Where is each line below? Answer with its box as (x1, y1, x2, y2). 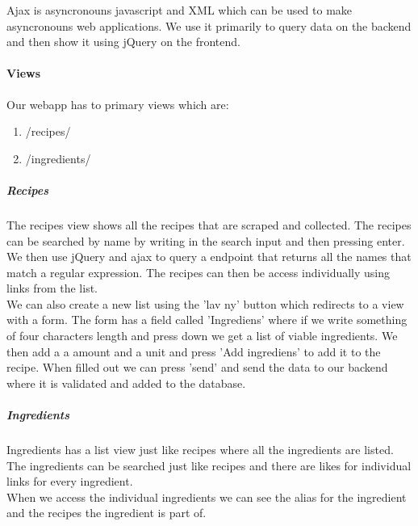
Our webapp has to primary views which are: (6, 95, 229, 112)
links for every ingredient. (6, 473, 133, 490)
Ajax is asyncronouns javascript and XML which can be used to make (6, 2, 353, 18)
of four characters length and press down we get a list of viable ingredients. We (6, 327, 398, 344)
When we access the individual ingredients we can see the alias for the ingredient (6, 488, 407, 505)
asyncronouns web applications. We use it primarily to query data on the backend (6, 17, 412, 34)
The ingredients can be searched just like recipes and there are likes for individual (6, 457, 412, 473)
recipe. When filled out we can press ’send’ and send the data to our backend (6, 359, 388, 376)
